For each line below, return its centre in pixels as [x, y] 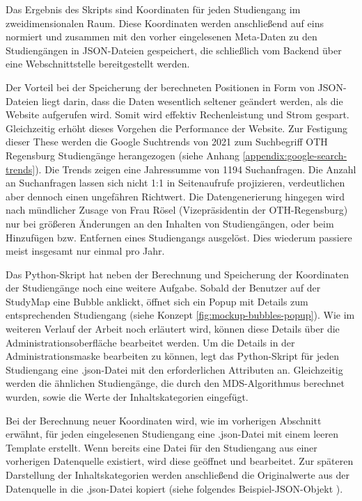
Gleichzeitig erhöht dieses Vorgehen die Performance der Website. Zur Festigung [177, 128]
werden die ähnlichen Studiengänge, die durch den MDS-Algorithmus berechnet [175, 383]
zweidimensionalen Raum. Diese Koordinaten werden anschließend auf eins [165, 23]
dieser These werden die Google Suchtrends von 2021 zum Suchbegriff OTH [167, 142]
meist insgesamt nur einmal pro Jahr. [85, 251]
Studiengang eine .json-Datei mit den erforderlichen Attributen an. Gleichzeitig [174, 369]
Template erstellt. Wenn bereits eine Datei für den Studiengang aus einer [162, 447]
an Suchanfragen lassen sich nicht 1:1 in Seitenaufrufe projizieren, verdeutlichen [175, 183]
